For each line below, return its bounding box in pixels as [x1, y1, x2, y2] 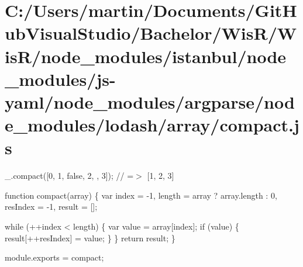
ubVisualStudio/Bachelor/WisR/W [5, 21, 297, 45]
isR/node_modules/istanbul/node [5, 44, 287, 68]
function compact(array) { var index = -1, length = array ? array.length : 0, [5, 189, 277, 201]
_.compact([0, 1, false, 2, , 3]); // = [5, 169, 134, 182]
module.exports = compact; [5, 251, 104, 263]
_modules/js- [5, 67, 116, 91]
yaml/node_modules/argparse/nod [5, 89, 295, 113]
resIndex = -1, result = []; [5, 200, 98, 213]
